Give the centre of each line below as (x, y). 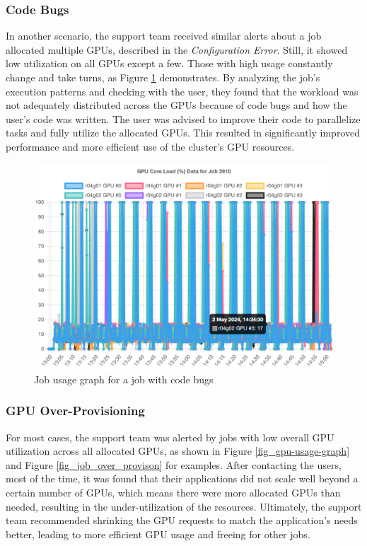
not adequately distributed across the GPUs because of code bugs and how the (176, 105)
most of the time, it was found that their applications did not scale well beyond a (182, 478)
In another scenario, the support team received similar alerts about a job (164, 36)
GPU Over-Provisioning (75, 411)
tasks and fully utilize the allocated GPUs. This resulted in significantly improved (183, 133)
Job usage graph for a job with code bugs (124, 379)
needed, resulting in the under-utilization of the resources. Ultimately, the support (184, 506)
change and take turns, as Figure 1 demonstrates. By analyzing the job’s (163, 77)
